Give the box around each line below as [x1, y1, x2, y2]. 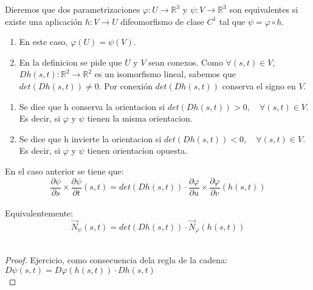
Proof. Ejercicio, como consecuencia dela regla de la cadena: [5, 254, 227, 266]
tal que [219, 15, 246, 27]
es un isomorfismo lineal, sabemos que [94, 67, 236, 80]
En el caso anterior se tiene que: [5, 164, 124, 177]
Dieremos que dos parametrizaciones [5, 3, 140, 15]
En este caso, [19, 35, 68, 48]
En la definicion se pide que [19, 55, 122, 68]
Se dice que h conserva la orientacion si [19, 100, 165, 112]
